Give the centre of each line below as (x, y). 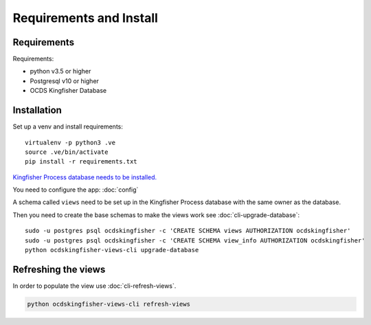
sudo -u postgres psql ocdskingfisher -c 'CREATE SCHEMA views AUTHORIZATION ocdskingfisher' (188, 231)
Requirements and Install (85, 18)
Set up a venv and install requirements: (68, 126)
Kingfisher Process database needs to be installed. (85, 177)
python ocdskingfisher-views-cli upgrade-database (112, 250)
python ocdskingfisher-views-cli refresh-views (109, 304)
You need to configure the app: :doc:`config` (76, 190)
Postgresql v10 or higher (65, 81)
